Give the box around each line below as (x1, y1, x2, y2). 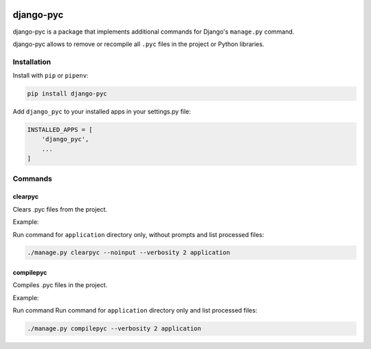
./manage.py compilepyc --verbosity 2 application (27, 325, 202, 333)
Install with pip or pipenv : (12, 71, 89, 80)
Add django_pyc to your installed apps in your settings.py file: (12, 107, 192, 116)
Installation (12, 57, 52, 67)
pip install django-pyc (27, 90, 108, 98)
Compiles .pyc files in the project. (12, 281, 108, 289)
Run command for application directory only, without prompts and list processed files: (12, 230, 265, 238)
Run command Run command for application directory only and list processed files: (12, 306, 258, 315)
